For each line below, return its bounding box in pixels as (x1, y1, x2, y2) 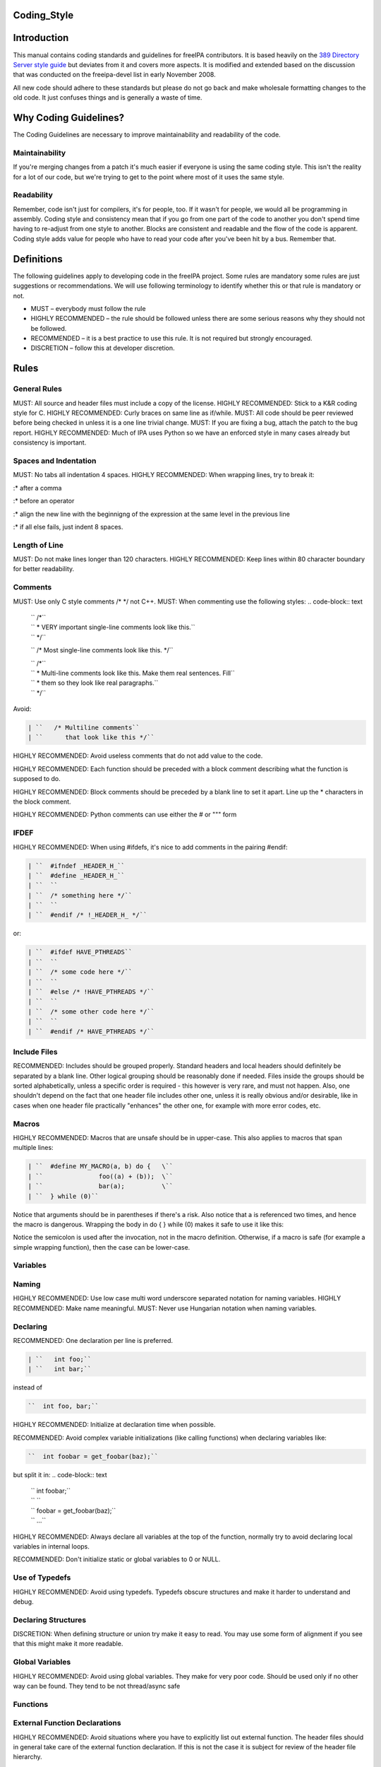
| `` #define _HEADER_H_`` (28, 871, 125, 879)
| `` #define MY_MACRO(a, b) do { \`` (28, 1163, 174, 1170)
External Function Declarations (13, 1718, 121, 1728)
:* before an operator (13, 497, 75, 505)
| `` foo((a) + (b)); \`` (28, 1172, 174, 1180)
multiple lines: (13, 1144, 54, 1152)
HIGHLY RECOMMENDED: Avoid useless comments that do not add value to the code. (13, 751, 263, 760)
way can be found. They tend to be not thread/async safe (13, 1681, 181, 1690)
